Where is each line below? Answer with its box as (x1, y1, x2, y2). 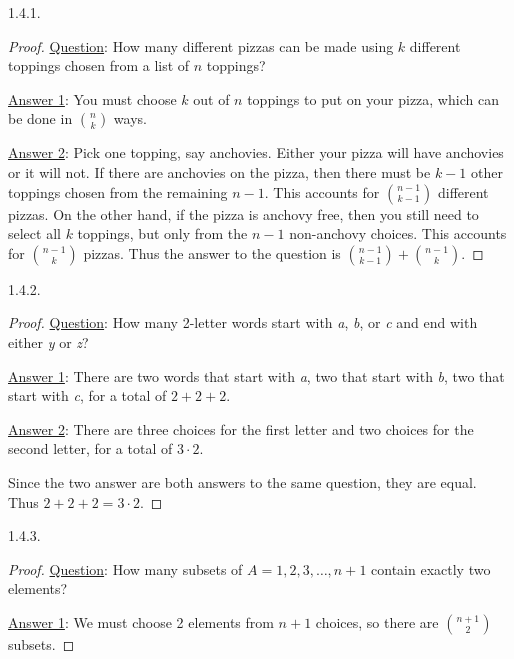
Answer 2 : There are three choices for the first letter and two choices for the (8, 418, 474, 439)
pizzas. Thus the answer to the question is (83, 242, 341, 263)
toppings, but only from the (77, 223, 248, 244)
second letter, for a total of (8, 438, 173, 459)
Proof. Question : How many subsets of (8, 558, 243, 579)
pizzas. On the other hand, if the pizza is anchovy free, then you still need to (8, 203, 479, 224)
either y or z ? (8, 331, 89, 352)
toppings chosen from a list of (8, 55, 190, 76)
